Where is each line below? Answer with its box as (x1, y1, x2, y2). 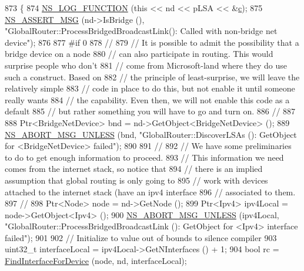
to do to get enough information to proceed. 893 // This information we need (5, 151, 284, 163)
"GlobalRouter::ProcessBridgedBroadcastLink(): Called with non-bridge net (5, 25, 278, 37)
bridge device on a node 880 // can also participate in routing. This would (5, 48, 273, 60)
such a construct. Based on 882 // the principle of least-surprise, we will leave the (5, 70, 300, 83)
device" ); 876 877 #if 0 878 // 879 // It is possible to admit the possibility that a (5, 36, 299, 48)
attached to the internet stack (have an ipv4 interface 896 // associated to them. (5, 185, 296, 198)
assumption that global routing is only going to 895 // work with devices (5, 174, 268, 186)
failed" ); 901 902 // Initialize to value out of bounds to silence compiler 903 (5, 231, 277, 243)
